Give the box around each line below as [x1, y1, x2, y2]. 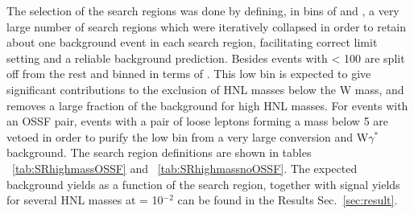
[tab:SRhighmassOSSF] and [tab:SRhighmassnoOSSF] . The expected [12, 159, 358, 176]
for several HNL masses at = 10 [6, 191, 164, 208]
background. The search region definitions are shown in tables [6, 144, 312, 161]
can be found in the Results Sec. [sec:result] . [177, 191, 398, 208]
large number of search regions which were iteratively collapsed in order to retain [6, 18, 407, 35]
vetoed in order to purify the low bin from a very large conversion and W [6, 128, 369, 145]
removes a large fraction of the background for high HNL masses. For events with [6, 97, 408, 113]
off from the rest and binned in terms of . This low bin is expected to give [6, 65, 371, 82]
